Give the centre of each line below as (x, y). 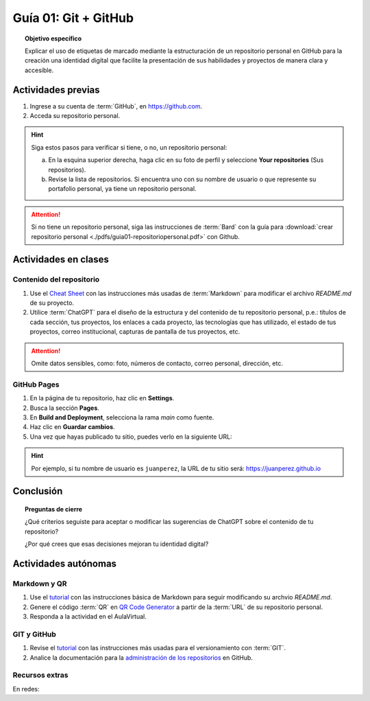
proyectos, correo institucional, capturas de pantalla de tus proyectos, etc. (135, 332)
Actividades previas (56, 90)
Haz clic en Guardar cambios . (73, 427)
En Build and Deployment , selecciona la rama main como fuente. (122, 417)
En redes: (26, 689)
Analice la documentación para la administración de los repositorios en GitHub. (141, 657)
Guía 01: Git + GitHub (73, 18)
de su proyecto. (52, 303)
